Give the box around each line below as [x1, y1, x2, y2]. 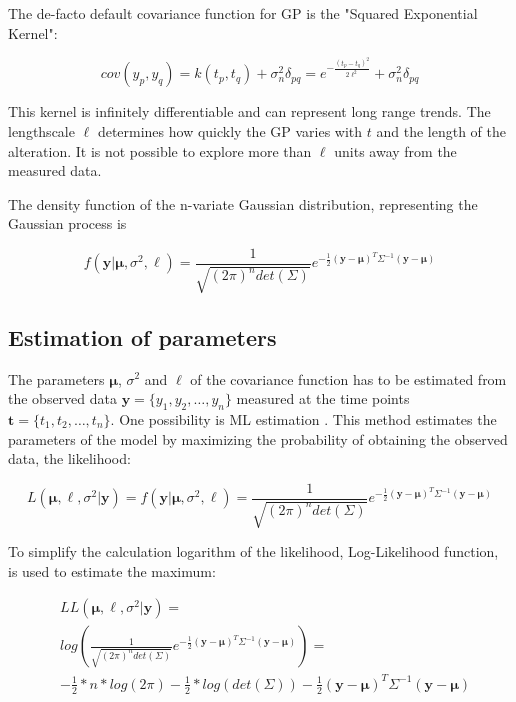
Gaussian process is [8, 213, 127, 234]
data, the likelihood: [8, 448, 131, 469]
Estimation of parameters [8, 321, 277, 352]
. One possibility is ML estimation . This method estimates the [110, 408, 497, 429]
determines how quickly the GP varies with [97, 120, 363, 141]
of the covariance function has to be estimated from [190, 368, 507, 389]
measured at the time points [236, 388, 410, 409]
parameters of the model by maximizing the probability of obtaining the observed [8, 428, 508, 449]
